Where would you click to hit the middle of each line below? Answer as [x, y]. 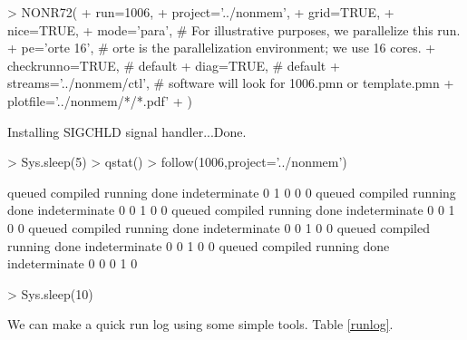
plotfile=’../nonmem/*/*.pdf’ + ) [100, 100]
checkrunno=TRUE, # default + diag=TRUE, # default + [174, 65]
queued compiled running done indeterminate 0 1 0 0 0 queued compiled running [232, 192]
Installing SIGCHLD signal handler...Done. [127, 131]
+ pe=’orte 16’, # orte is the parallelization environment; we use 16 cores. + [222, 48]
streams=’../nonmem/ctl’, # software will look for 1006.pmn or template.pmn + [231, 83]
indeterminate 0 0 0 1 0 [73, 263]
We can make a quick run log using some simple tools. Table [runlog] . [200, 324]
